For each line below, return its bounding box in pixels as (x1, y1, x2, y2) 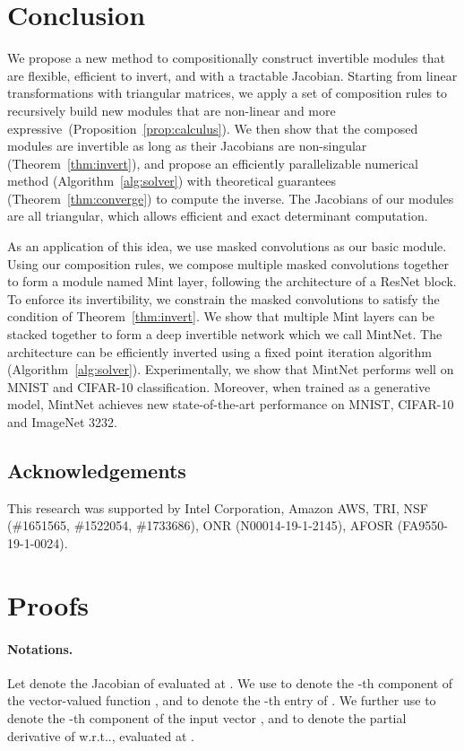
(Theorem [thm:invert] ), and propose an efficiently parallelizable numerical (7, 153, 418, 172)
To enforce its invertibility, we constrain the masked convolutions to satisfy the (7, 289, 440, 308)
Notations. (7, 639, 73, 658)
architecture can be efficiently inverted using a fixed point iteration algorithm (7, 342, 432, 361)
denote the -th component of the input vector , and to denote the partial (7, 708, 407, 727)
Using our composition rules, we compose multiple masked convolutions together (7, 254, 449, 273)
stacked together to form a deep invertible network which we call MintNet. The (7, 325, 443, 344)
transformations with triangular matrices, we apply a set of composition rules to (7, 83, 448, 102)
